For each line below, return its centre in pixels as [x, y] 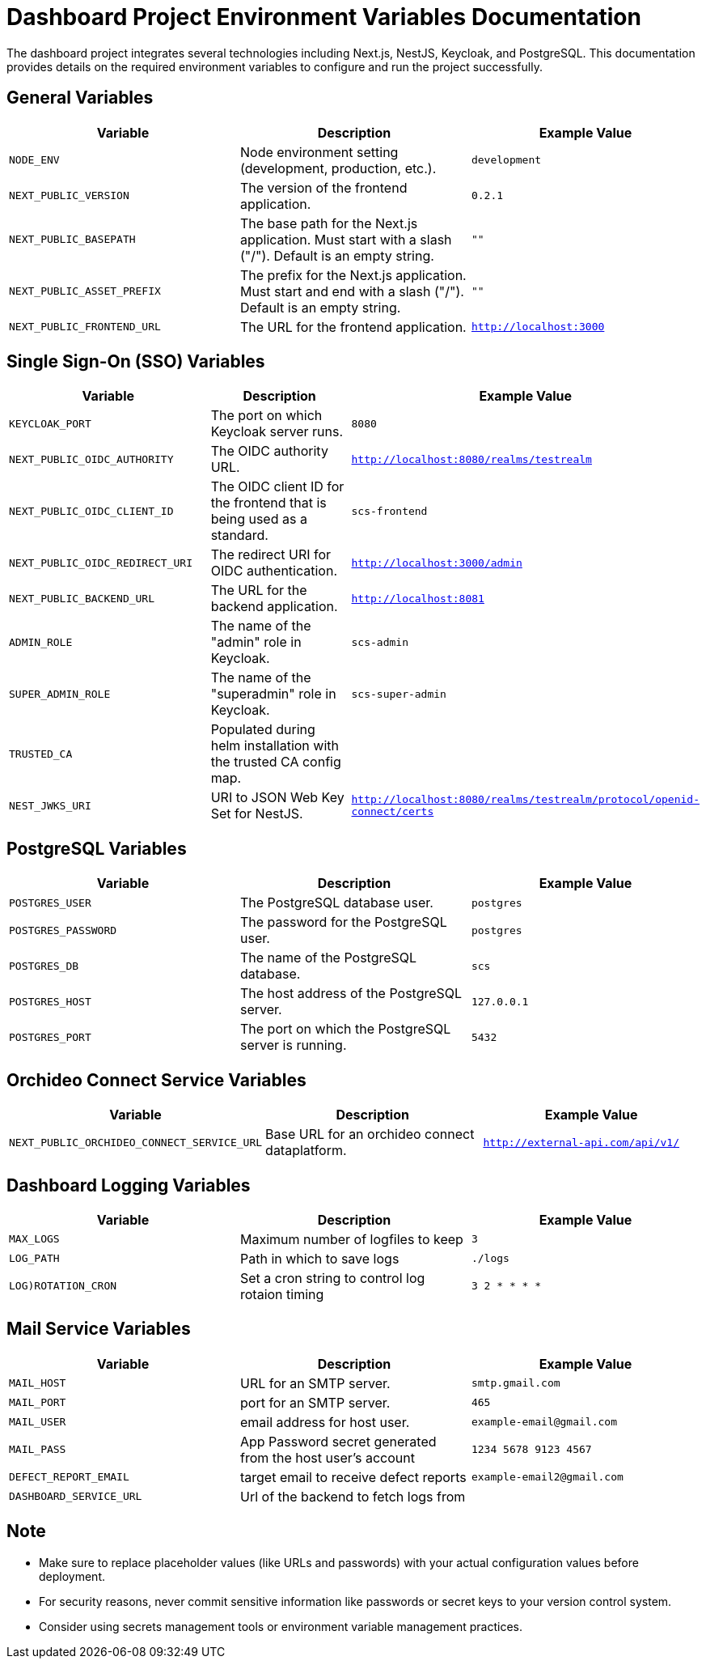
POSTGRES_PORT [50, 1037]
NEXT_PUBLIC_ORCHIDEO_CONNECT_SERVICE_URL [136, 1142]
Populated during [263, 730]
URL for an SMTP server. [315, 1383]
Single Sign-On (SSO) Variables [136, 362]
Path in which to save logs [319, 1258]
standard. [239, 535]
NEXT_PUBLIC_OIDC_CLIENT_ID [91, 511]
